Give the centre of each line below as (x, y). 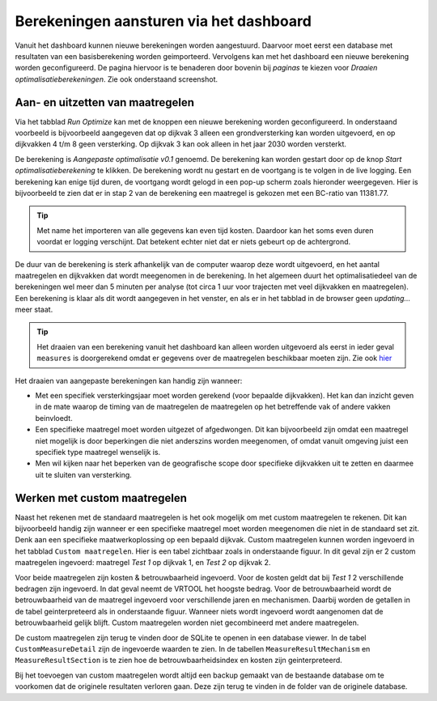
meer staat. (34, 310)
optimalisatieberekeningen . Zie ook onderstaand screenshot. (117, 79)
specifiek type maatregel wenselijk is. (98, 452)
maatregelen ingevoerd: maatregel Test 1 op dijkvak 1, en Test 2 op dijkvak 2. (143, 563)
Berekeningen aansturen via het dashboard (163, 21)
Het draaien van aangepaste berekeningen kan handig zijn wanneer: (129, 380)
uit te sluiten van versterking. (84, 474)
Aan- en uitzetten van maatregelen (104, 102)
